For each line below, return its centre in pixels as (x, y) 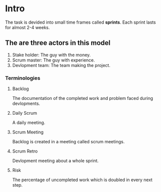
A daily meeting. (29, 123)
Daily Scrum (25, 113)
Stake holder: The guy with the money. (51, 55)
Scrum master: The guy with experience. (53, 60)
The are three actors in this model (58, 43)
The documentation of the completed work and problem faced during (83, 98)
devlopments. (26, 103)
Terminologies (23, 78)
